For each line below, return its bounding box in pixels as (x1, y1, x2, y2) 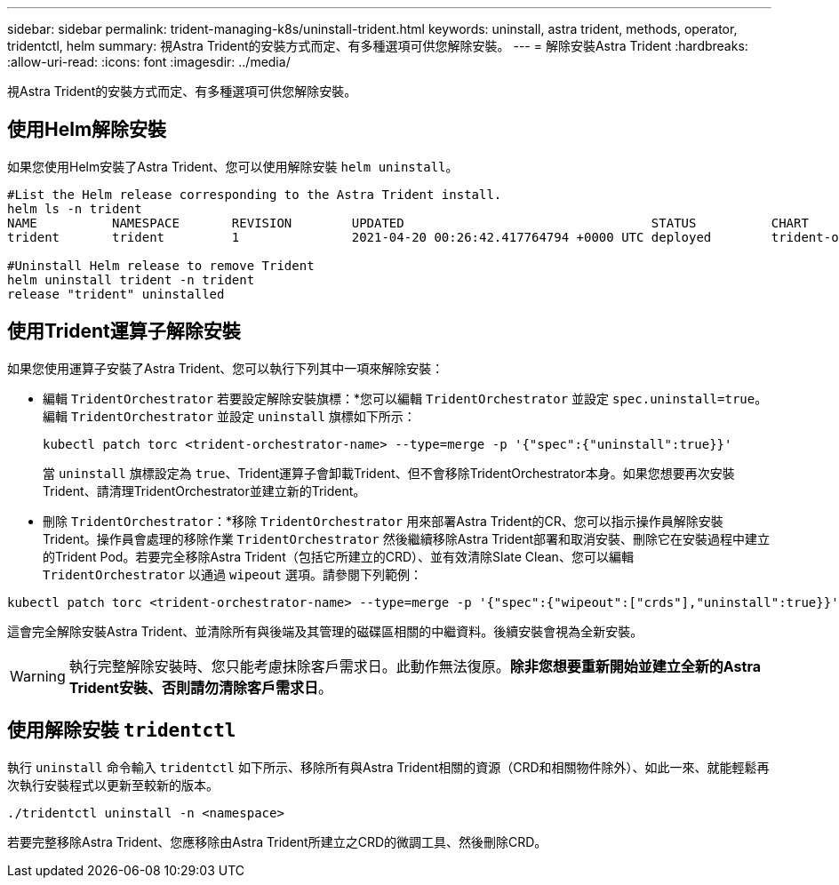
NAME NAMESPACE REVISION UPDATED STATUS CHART (7, 215, 809, 230)
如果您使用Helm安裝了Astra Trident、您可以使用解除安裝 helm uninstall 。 (7, 158, 459, 174)
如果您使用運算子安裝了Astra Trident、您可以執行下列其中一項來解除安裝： (7, 360, 444, 376)
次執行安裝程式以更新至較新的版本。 (7, 777, 219, 793)
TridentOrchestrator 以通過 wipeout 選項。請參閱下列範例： (43, 566, 422, 582)
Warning (10, 666, 66, 685)
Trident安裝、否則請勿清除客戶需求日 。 (68, 678, 332, 697)
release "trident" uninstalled (7, 286, 225, 301)
